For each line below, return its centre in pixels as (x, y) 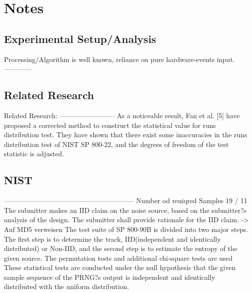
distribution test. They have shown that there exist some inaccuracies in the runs (126, 135)
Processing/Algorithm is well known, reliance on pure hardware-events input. (119, 59)
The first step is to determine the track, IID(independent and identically (112, 239)
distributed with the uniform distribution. (66, 286)
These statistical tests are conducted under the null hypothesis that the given (120, 267)
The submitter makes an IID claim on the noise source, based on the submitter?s (125, 210)
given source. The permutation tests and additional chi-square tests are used (118, 258)
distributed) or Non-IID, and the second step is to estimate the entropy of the (121, 248)
